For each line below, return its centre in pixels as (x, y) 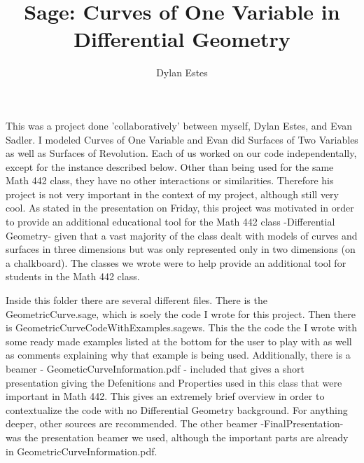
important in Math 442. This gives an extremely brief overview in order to (165, 396)
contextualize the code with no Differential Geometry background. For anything (177, 409)
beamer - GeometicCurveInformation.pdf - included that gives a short (155, 368)
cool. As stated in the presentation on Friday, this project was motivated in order (180, 208)
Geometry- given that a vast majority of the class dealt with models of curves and (182, 235)
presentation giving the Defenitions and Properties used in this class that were (174, 382)
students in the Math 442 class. (73, 276)
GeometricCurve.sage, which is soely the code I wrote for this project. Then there (181, 313)
